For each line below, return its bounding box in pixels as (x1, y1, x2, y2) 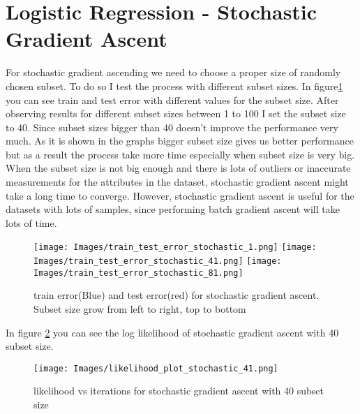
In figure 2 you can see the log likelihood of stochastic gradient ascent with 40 (6, 325, 339, 339)
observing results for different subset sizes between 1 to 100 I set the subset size (6, 106, 346, 121)
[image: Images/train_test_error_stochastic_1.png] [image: (33, 242, 317, 253)
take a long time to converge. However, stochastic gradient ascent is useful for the (6, 188, 354, 202)
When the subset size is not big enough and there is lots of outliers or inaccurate (6, 161, 351, 175)
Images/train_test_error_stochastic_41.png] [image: (33, 256, 282, 267)
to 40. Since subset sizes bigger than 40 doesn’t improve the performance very (6, 119, 338, 134)
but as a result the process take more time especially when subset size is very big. (6, 147, 355, 161)
